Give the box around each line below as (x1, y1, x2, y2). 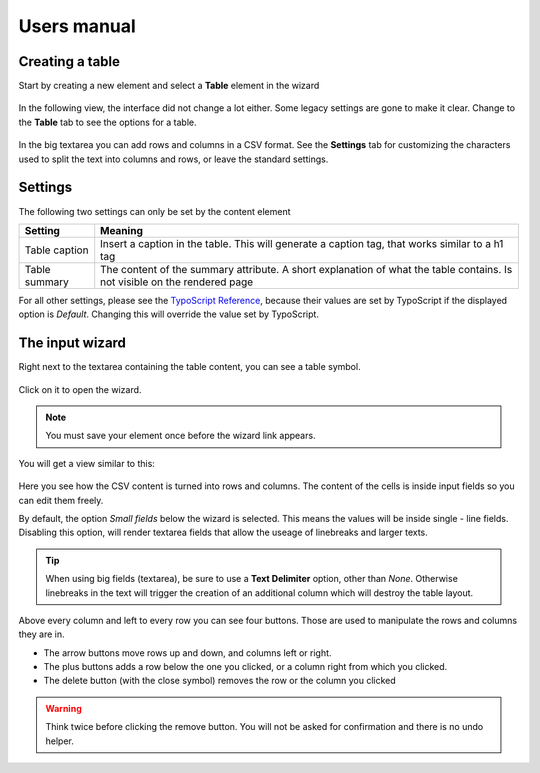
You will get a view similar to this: (18, 457, 155, 469)
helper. (45, 735, 74, 747)
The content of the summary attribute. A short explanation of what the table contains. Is (100, 262, 513, 276)
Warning (45, 702, 82, 714)
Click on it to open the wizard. (18, 383, 142, 395)
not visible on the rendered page (100, 275, 254, 289)
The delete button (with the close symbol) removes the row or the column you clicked (43, 675, 397, 687)
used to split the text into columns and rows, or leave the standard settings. (18, 153, 329, 165)
